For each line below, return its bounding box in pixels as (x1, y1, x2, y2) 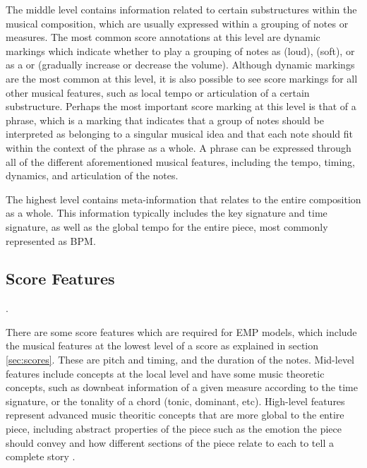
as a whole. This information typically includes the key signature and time (6, 205, 327, 220)
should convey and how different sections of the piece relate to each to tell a (6, 435, 334, 450)
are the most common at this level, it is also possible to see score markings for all (6, 71, 358, 85)
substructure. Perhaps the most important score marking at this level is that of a (6, 99, 356, 114)
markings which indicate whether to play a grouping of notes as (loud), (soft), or (6, 43, 355, 58)
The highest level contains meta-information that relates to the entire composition (6, 191, 361, 206)
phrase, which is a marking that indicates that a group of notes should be (6, 112, 324, 127)
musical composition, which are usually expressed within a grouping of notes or (6, 16, 349, 30)
